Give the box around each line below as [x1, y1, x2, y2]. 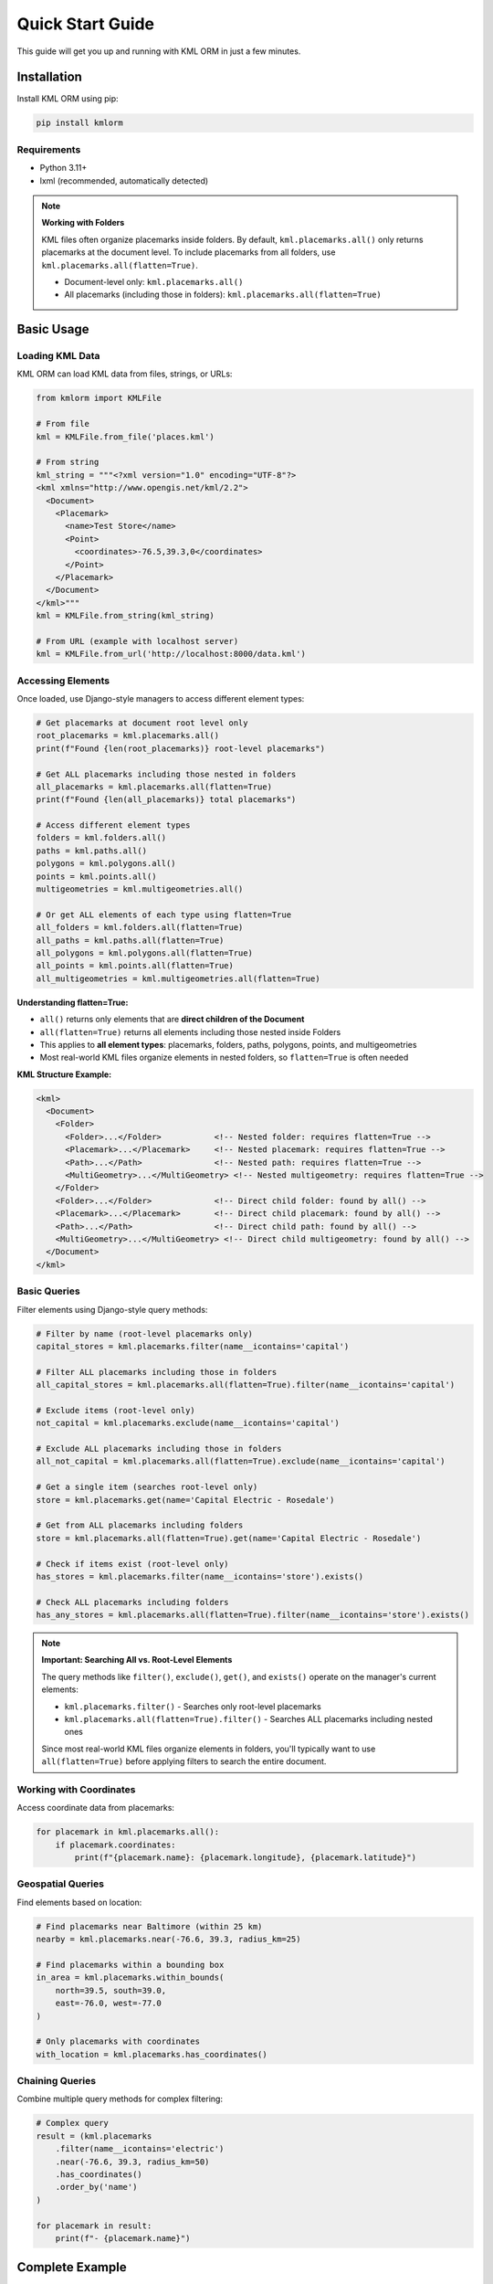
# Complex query [36, 2118, 110, 2129]
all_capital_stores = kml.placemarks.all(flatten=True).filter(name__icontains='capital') [36, 1380, 456, 1390]
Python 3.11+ [39, 163, 88, 174]
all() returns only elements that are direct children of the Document [39, 1014, 305, 1025]
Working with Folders [41, 217, 125, 228]
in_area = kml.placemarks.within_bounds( [36, 1972, 225, 1983]
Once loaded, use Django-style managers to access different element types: [16, 693, 305, 703]
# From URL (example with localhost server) [36, 636, 239, 646]
